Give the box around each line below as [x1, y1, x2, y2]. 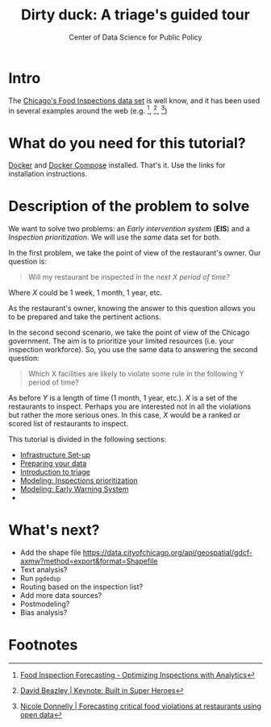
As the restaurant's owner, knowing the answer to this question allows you [8, 304, 256, 314]
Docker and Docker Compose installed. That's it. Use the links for [8, 160, 226, 170]
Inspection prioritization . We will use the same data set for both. [8, 232, 221, 243]
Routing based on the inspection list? [19, 582, 144, 592]
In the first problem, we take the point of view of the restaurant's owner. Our [8, 248, 261, 258]
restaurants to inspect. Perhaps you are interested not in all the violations [8, 401, 252, 412]
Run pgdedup [19, 574, 61, 584]
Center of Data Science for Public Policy [69, 32, 202, 42]
